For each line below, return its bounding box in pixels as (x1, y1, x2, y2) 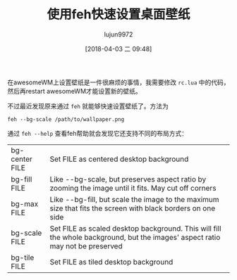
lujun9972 (104, 30, 133, 39)
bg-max (11, 198, 39, 208)
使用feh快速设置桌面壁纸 (47, 6, 190, 23)
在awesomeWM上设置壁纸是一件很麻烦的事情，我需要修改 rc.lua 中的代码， (7, 78, 230, 87)
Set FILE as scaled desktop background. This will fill (49, 223, 221, 233)
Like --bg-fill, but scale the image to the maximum (49, 194, 220, 204)
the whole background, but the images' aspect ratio (49, 232, 221, 242)
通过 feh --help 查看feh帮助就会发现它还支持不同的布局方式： (7, 129, 188, 137)
